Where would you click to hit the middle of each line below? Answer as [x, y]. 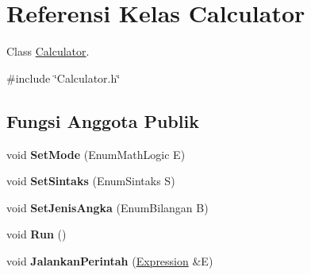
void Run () [36, 234]
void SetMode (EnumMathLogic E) [96, 154]
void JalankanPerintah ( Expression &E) [110, 260]
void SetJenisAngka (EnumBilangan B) [108, 207]
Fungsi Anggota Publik [103, 120]
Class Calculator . [48, 51]
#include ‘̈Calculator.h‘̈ [63, 77]
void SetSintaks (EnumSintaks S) [91, 181]
